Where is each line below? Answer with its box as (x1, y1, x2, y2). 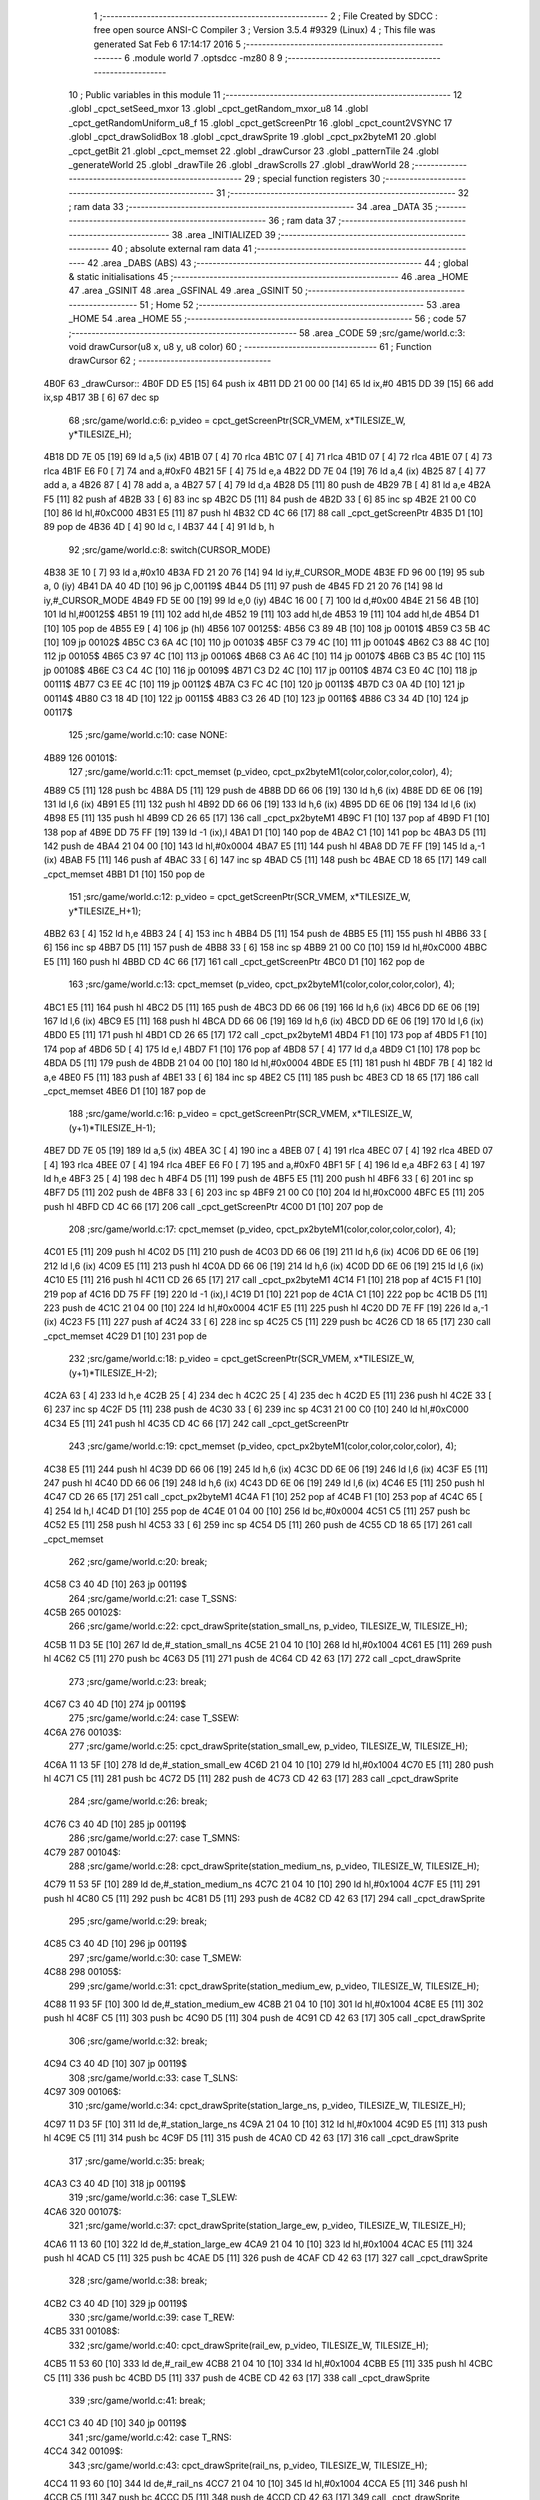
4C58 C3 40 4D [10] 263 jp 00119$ (43, 1578, 187, 1590)
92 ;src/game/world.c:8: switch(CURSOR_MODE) (68, 543, 271, 555)
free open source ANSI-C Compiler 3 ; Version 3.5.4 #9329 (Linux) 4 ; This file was (93, 24, 436, 36)
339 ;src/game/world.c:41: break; (68, 2395, 206, 2407)
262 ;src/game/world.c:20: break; (68, 1555, 208, 1567)
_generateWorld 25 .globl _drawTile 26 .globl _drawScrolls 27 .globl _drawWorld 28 (68, 158, 410, 170)
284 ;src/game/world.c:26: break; (68, 1795, 208, 1807)
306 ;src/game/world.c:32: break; (68, 2035, 208, 2047)
